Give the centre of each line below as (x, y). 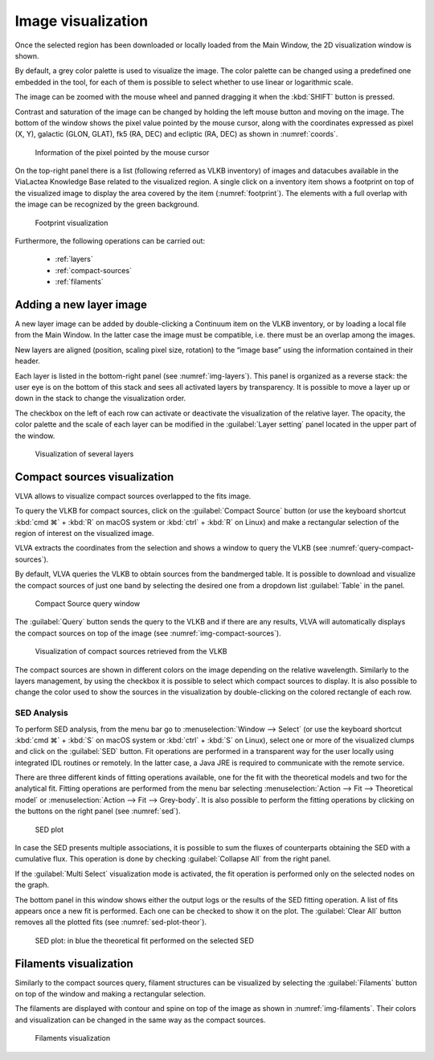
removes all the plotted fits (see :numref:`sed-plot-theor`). (111, 922)
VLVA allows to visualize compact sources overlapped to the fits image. (133, 496)
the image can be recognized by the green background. (107, 204)
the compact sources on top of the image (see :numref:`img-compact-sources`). (148, 633)
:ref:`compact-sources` (94, 270)
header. (27, 361)
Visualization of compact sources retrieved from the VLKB (131, 652)
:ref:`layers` (74, 259)
